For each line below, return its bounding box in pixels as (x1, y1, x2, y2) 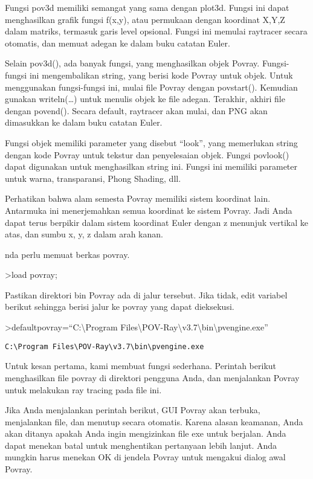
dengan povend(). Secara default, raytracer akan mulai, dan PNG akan (5, 104, 268, 117)
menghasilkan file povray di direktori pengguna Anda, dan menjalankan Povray (5, 371, 300, 384)
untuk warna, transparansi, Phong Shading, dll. (5, 172, 181, 184)
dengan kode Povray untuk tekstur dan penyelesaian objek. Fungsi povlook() (5, 148, 289, 161)
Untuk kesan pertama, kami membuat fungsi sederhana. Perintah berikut (5, 359, 277, 372)
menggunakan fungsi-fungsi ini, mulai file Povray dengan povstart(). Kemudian (5, 80, 298, 93)
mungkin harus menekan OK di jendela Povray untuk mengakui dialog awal (5, 451, 286, 463)
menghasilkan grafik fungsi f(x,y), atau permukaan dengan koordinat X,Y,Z (5, 13, 285, 25)
